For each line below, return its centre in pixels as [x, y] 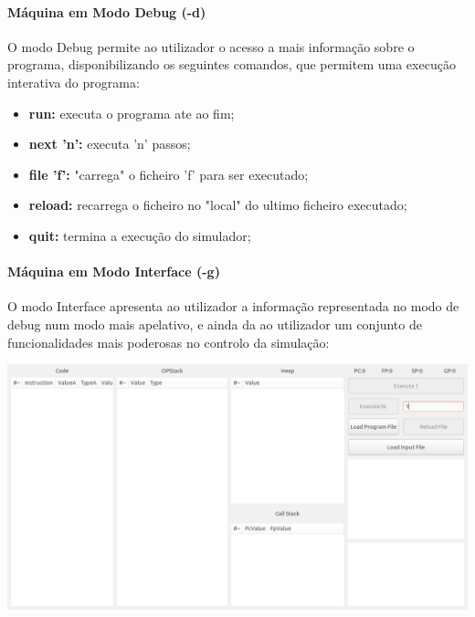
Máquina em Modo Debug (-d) [107, 11]
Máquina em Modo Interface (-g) [114, 272]
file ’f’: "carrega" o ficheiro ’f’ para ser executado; [169, 174]
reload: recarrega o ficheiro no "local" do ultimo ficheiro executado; [218, 205]
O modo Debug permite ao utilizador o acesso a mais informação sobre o [211, 46]
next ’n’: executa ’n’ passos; [110, 144]
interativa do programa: [74, 82]
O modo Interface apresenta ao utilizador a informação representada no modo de [233, 306]
